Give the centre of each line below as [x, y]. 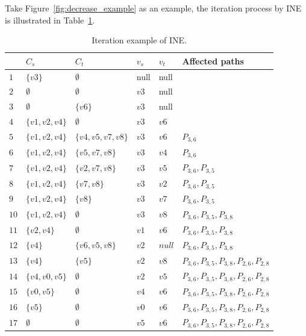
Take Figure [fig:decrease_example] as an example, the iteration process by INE [153, 8]
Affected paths [213, 61]
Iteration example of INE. [139, 40]
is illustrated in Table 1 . [50, 20]
